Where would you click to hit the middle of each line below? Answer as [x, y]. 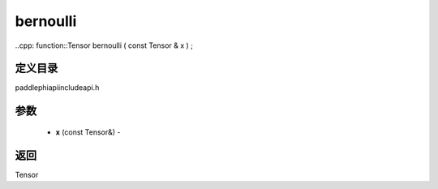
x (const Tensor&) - [88, 132]
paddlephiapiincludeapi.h [57, 88]
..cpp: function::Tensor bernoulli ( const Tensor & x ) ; [104, 45]
